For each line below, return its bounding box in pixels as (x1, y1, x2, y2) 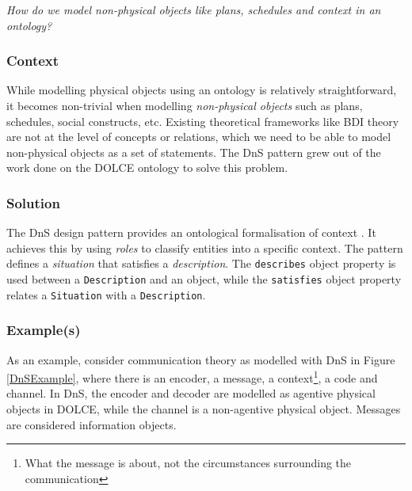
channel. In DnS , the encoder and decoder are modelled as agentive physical (6, 385, 376, 402)
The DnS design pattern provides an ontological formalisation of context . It (6, 224, 376, 241)
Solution (6, 192, 60, 212)
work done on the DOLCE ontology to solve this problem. (6, 159, 288, 176)
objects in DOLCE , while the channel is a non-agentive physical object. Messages (6, 401, 401, 417)
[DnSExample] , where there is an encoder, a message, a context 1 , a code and (6, 367, 378, 386)
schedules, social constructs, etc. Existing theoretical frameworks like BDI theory (6, 112, 399, 129)
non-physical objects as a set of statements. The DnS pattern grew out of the (6, 143, 381, 160)
